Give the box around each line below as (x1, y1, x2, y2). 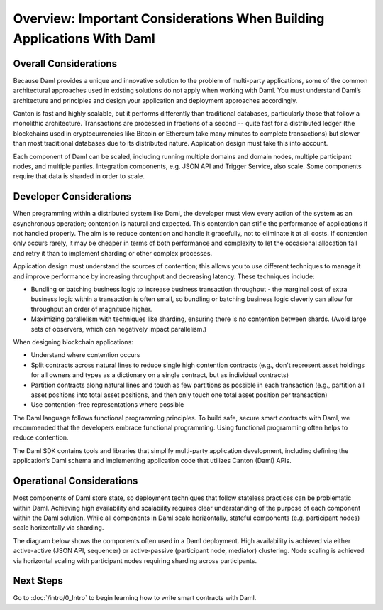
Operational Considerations (13, 475, 138, 487)
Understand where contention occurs (30, 351, 140, 359)
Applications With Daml (13, 31, 155, 46)
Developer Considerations (13, 190, 132, 202)
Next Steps (13, 575, 63, 587)
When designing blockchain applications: (13, 337, 134, 346)
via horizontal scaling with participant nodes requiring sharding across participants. (13, 556, 257, 565)
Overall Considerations (13, 58, 117, 70)
